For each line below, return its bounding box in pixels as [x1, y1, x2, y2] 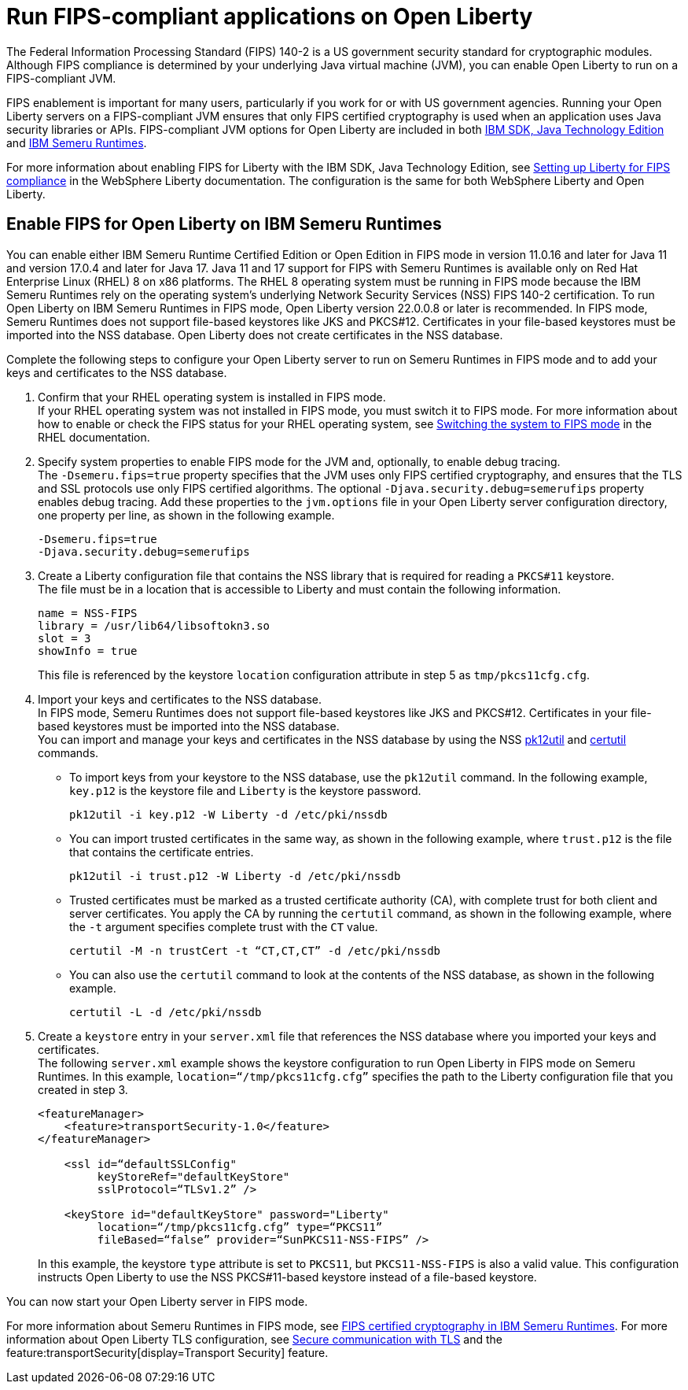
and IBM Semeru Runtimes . [6, 135, 147, 150]
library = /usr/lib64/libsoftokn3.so [38, 619, 270, 632]
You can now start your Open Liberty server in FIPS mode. [6, 1294, 308, 1308]
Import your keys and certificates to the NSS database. [38, 692, 322, 706]
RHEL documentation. [38, 430, 150, 444]
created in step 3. [38, 1082, 128, 1096]
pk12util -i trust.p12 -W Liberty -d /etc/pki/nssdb [69, 869, 401, 882]
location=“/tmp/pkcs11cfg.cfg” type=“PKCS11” [97, 1220, 383, 1233]
